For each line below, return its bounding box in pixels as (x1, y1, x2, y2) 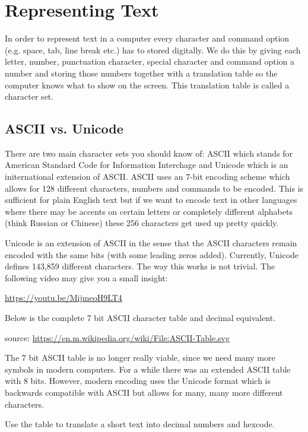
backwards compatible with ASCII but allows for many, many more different (5, 386, 283, 398)
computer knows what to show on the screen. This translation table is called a (5, 78, 290, 91)
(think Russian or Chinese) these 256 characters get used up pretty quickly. (5, 217, 279, 229)
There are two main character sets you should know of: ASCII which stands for (5, 147, 293, 159)
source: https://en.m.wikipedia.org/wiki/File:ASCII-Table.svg (5, 331, 230, 344)
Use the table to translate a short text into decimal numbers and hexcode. (5, 418, 275, 430)
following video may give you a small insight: (5, 271, 168, 284)
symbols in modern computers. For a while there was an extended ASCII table (5, 363, 291, 375)
